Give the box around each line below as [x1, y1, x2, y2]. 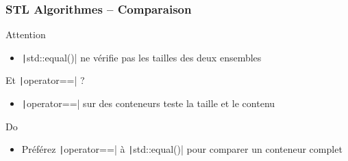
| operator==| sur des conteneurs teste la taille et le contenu [21, 96, 275, 111]
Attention [5, 27, 46, 42]
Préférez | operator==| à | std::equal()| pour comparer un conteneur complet [21, 142, 343, 156]
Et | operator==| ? [5, 73, 85, 87]
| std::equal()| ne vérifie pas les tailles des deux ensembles [21, 50, 262, 64]
